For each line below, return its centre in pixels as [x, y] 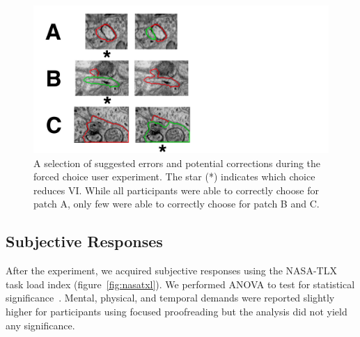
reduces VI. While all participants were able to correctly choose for [176, 190]
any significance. [40, 325]
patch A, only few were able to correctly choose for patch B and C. [177, 204]
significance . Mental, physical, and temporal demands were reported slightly [170, 298]
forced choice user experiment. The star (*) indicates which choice [174, 177]
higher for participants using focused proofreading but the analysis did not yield [177, 311]
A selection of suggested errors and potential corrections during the [177, 163]
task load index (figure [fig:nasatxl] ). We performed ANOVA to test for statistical [180, 284]
